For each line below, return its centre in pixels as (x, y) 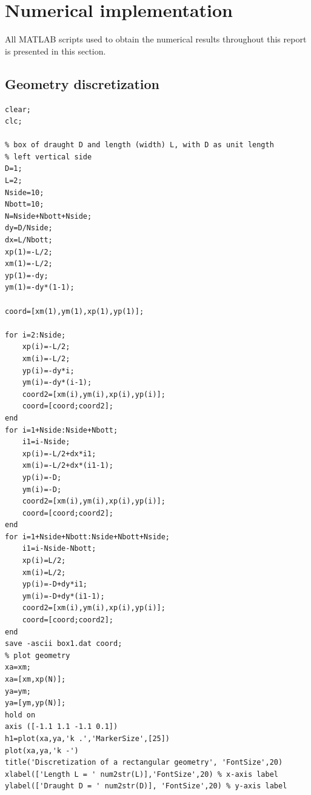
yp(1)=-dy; (27, 275)
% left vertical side (48, 157)
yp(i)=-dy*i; (48, 371)
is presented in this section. (55, 51)
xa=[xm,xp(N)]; (35, 680)
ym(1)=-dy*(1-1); (40, 288)
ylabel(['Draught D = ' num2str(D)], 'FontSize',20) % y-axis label (146, 786)
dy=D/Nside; (29, 228)
